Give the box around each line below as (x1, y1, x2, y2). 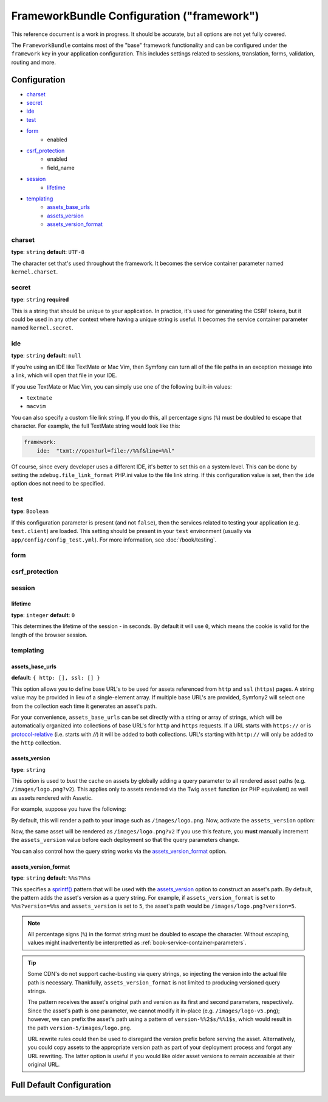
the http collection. (11, 739, 61, 746)
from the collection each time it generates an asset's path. (11, 702, 157, 710)
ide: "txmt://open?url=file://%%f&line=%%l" (36, 447, 175, 454)
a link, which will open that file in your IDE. (11, 372, 117, 379)
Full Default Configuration (11, 1079, 112, 1090)
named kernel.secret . (11, 324, 73, 331)
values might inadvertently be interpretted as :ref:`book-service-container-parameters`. (27, 939, 247, 947)
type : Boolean (11, 507, 49, 515)
